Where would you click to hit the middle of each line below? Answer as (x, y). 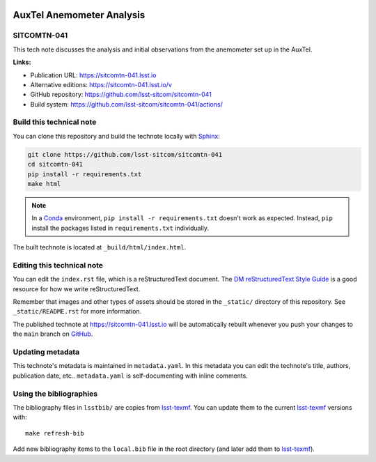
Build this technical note (55, 122)
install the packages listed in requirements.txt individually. (120, 228)
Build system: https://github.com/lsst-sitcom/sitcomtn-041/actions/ (126, 104)
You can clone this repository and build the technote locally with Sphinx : (117, 136)
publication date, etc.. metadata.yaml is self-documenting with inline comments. (131, 376)
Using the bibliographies (55, 394)
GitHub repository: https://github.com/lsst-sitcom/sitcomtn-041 (121, 95)
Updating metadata (46, 352)
